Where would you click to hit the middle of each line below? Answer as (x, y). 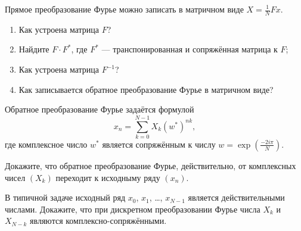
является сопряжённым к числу (159, 144)
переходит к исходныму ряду (108, 177)
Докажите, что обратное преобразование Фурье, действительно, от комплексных (150, 165)
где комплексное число (46, 144)
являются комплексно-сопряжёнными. (98, 221)
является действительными (236, 197)
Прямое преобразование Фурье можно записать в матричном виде (124, 9)
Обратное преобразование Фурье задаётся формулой (100, 109)
